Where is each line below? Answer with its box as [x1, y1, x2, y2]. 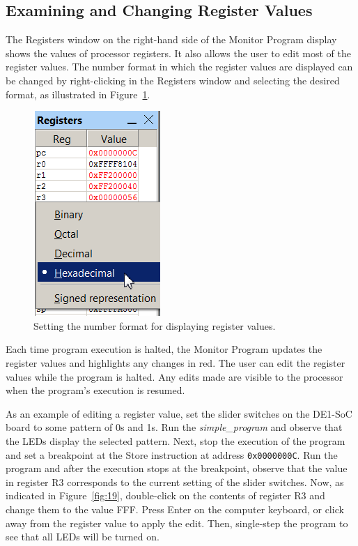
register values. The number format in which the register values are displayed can [6, 59, 353, 74]
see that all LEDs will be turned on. [6, 529, 159, 544]
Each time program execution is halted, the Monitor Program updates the [6, 342, 322, 356]
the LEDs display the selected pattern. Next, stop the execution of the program [6, 433, 345, 448]
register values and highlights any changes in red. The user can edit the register [6, 355, 345, 370]
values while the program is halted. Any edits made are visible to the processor [6, 369, 343, 384]
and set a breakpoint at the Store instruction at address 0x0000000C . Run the [6, 447, 338, 462]
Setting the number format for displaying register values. [33, 318, 276, 333]
